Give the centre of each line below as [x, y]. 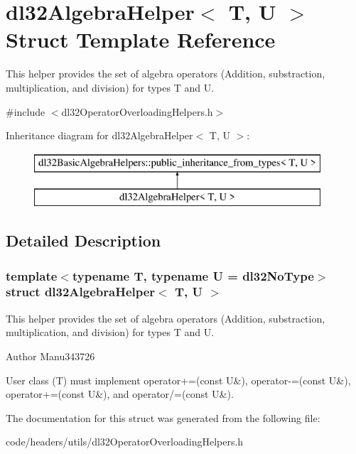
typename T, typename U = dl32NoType [193, 275]
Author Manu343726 [50, 356]
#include [26, 111]
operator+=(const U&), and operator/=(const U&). [120, 394]
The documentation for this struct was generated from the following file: [163, 417]
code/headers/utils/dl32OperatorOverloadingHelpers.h [125, 442]
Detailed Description [83, 240]
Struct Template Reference [141, 39]
